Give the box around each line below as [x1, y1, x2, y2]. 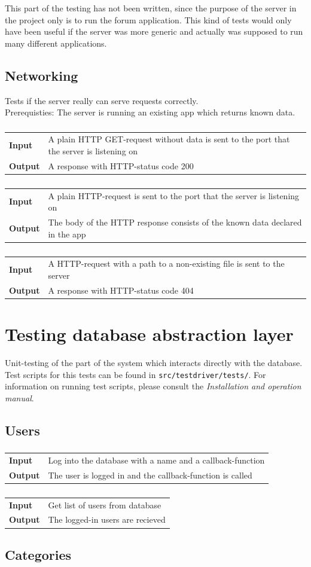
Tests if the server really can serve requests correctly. [5, 94, 199, 106]
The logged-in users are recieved [48, 513, 166, 526]
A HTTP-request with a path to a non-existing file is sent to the [48, 257, 285, 270]
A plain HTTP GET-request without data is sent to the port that [48, 133, 290, 145]
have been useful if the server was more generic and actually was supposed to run [5, 25, 303, 38]
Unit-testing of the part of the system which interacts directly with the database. [5, 356, 303, 369]
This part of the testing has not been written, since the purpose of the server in [5, 2, 297, 14]
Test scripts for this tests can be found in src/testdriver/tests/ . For [5, 368, 266, 380]
